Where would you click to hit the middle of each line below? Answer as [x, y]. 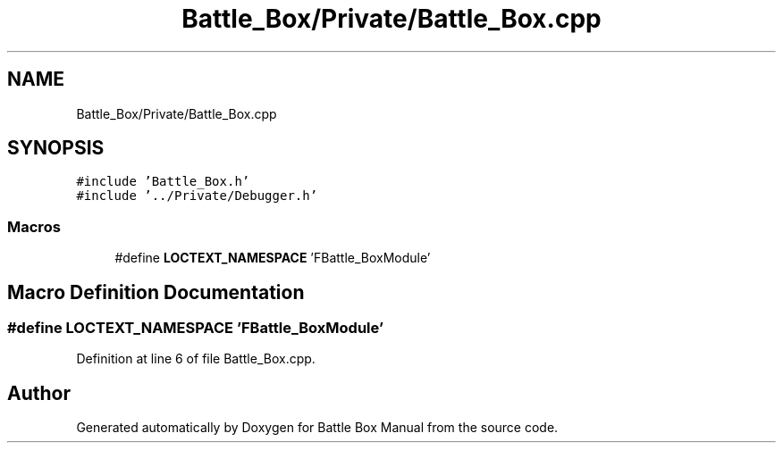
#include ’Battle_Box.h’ [163, 182]
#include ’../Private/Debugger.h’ [197, 196]
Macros [34, 226]
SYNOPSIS [56, 148]
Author [39, 393]
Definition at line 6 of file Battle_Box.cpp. [196, 359]
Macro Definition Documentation [156, 292]
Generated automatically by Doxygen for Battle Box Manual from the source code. [317, 428]
